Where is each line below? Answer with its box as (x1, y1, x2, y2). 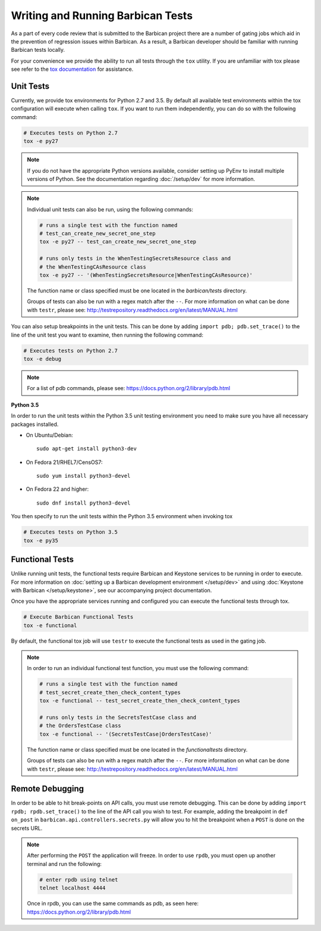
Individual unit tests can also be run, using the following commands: (27, 205, 193, 213)
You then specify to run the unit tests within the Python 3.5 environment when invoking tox (11, 513, 233, 520)
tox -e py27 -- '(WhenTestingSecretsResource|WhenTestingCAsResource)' (39, 272, 253, 279)
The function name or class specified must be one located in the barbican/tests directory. (27, 287, 247, 294)
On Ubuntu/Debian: (26, 431, 74, 438)
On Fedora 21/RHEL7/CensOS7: (26, 459, 103, 466)
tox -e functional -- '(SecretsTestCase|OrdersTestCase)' (39, 730, 212, 737)
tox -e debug (23, 355, 62, 362)
